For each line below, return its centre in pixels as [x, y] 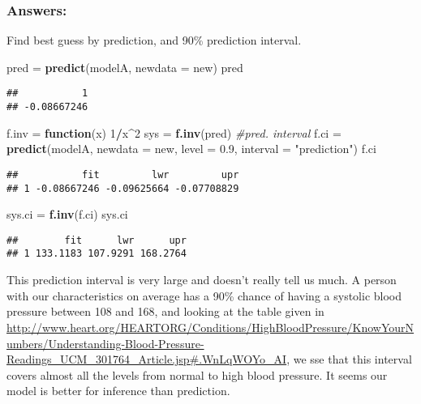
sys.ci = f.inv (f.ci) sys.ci [67, 214]
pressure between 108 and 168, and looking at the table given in [165, 311]
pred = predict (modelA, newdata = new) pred [125, 67]
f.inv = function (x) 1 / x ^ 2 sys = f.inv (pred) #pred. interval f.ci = [174, 132]
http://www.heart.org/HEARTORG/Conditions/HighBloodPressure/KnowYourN [210, 327]
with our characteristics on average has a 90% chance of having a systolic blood [204, 295]
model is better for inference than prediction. [118, 391]
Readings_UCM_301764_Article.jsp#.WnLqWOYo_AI [147, 359]
